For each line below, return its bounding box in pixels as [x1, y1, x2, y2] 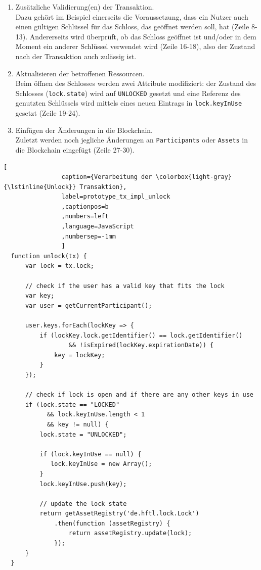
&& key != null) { [47, 420, 109, 428]
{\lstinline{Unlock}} [4, 183, 76, 191]
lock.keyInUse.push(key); [39, 480, 127, 488]
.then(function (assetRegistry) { [54, 519, 170, 527]
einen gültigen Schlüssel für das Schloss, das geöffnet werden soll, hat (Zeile [15, 21, 249, 32]
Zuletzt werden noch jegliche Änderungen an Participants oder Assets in [15, 134, 248, 145]
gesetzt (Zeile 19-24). [15, 108, 80, 118]
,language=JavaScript [61, 223, 134, 230]
